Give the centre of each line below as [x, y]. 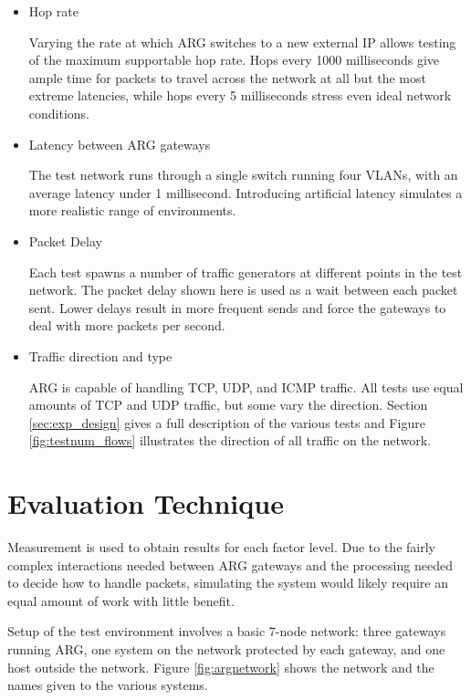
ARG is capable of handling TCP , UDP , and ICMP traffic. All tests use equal [246, 387]
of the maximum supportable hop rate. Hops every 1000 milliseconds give [234, 60]
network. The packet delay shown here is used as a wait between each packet [243, 290]
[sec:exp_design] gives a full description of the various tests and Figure [227, 422]
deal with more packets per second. [127, 325]
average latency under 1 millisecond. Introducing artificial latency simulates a [246, 192]
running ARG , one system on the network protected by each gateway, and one [226, 648]
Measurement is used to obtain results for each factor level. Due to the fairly [221, 547]
